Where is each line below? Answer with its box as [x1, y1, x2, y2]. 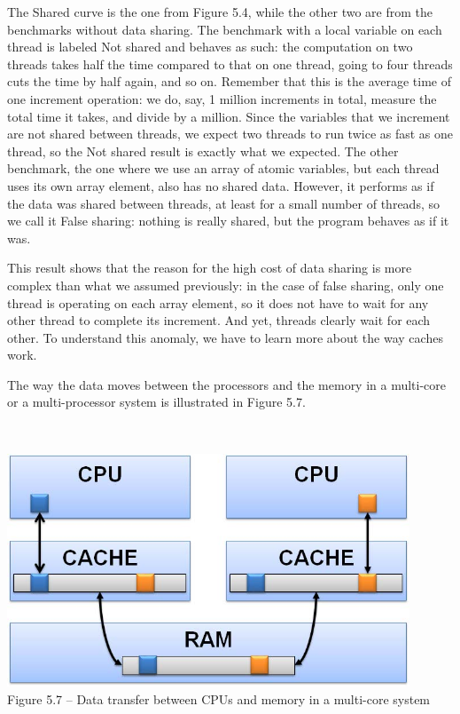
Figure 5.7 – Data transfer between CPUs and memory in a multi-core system [7, 689, 431, 708]
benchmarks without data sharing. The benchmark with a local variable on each [7, 20, 442, 38]
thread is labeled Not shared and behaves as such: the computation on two [7, 37, 413, 56]
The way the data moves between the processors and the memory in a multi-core [7, 375, 447, 393]
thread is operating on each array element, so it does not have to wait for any [7, 293, 429, 312]
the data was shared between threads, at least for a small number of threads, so [7, 194, 440, 212]
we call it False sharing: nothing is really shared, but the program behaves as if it [7, 211, 449, 230]
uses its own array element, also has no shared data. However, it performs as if [7, 176, 434, 194]
